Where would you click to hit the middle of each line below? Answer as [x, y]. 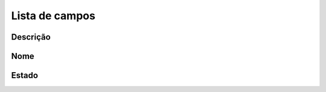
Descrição [31, 37]
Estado [25, 75]
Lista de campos [53, 16]
